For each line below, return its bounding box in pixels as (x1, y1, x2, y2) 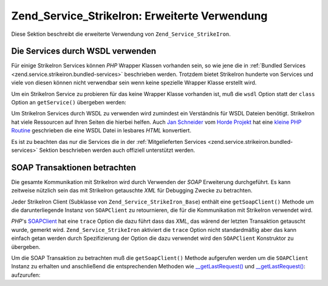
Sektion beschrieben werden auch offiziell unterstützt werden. (39, 146, 196, 154)
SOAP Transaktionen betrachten (11, 162, 137, 172)
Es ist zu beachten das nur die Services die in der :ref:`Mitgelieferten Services (11, 138, 207, 145)
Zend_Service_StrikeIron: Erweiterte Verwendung (11, 9, 268, 22)
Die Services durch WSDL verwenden (11, 46, 156, 56)
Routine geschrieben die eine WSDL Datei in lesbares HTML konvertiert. (11, 127, 191, 134)
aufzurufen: (11, 271, 41, 279)
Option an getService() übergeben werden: (11, 99, 127, 106)
